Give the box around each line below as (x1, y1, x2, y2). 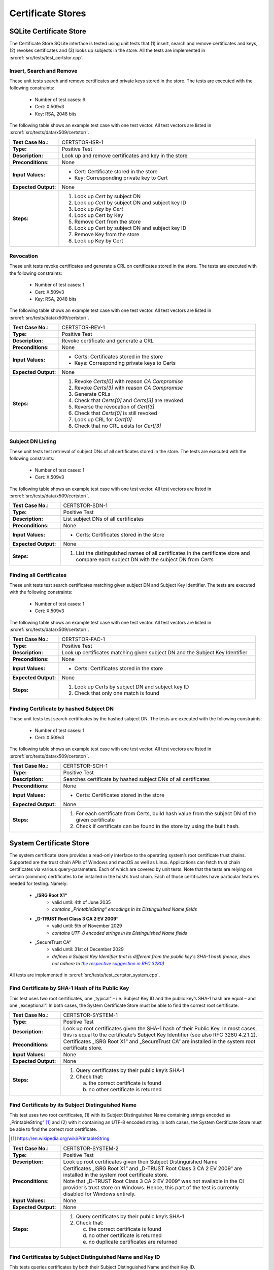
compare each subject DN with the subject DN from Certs (76, 556, 214, 563)
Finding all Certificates (9, 571, 67, 579)
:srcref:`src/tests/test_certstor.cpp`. (9, 54, 84, 60)
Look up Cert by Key (74, 211, 124, 218)
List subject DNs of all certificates (63, 516, 144, 523)
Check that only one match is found (74, 690, 160, 697)
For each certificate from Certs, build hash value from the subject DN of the (76, 810, 257, 817)
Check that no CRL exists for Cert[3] (74, 422, 161, 429)
